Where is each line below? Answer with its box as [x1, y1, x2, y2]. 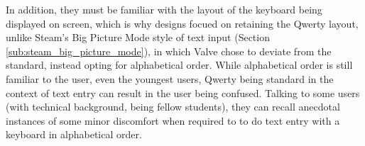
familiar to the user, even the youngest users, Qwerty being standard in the [6, 71, 334, 86]
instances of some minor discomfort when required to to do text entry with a [6, 113, 340, 128]
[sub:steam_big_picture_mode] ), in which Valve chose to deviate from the [6, 43, 332, 58]
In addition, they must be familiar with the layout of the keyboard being [6, 2, 322, 16]
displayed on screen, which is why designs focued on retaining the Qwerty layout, [6, 16, 359, 30]
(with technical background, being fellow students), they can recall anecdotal [6, 99, 340, 114]
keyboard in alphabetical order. [6, 127, 142, 142]
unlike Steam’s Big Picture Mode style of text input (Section [6, 30, 270, 45]
